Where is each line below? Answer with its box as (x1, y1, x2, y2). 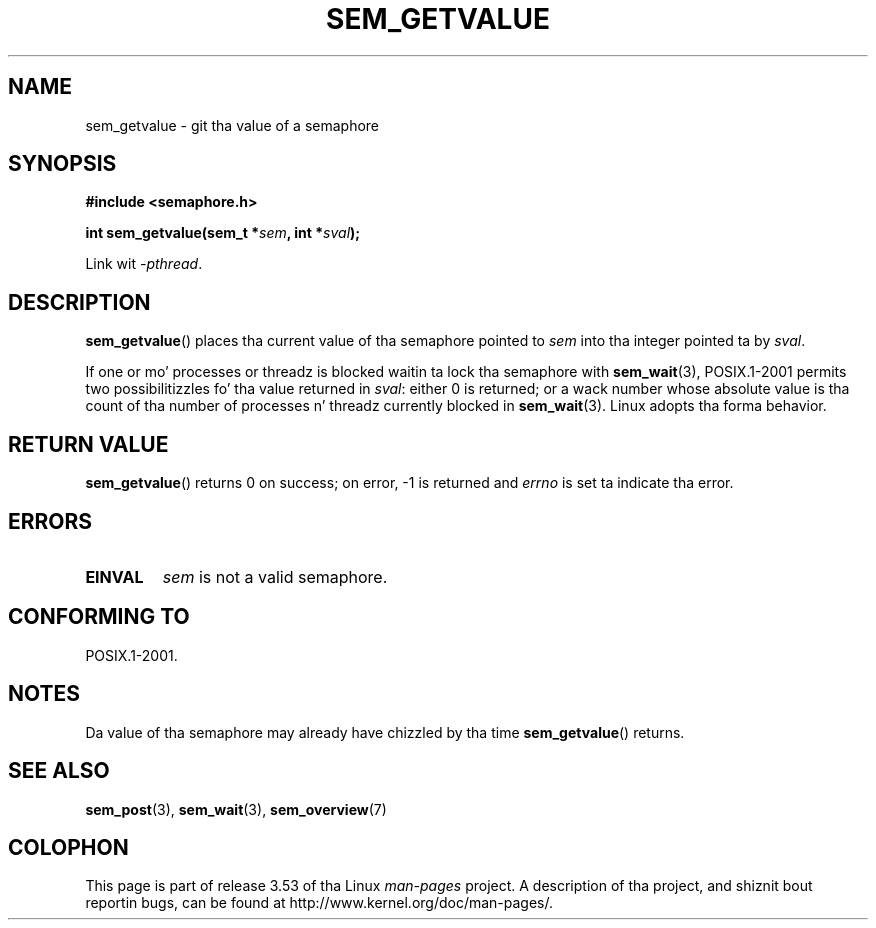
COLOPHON (8, 834, 129, 860)
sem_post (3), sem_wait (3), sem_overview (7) (85, 800, 387, 818)
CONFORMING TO (8, 604, 190, 630)
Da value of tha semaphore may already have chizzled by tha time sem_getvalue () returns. (85, 723, 685, 741)
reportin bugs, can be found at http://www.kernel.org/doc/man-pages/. (85, 894, 554, 912)
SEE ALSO (8, 758, 110, 784)
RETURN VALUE (8, 431, 169, 457)
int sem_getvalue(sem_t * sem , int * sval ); (85, 224, 361, 242)
